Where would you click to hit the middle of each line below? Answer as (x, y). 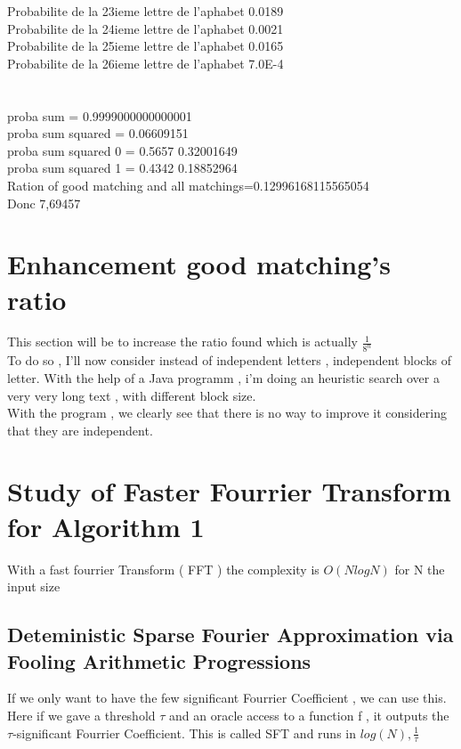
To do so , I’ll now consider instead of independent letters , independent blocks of (230, 360)
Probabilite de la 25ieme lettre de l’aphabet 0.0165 (146, 46)
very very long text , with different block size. (132, 395)
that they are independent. (80, 430)
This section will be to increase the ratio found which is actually (182, 342)
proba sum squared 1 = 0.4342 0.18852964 (122, 168)
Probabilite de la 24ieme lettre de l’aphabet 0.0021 (146, 28)
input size (34, 586)
